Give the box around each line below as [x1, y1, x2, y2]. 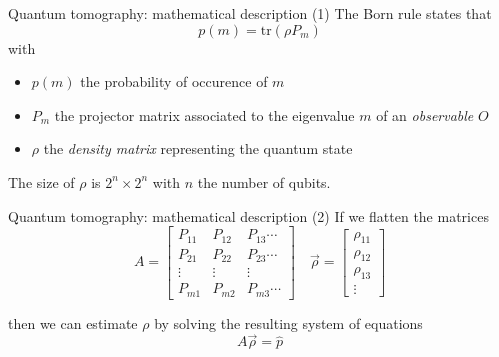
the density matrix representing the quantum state [43, 138, 353, 159]
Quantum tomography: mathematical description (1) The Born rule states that [8, 3, 492, 23]
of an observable [376, 104, 474, 125]
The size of [8, 171, 75, 192]
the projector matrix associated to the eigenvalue [54, 104, 355, 125]
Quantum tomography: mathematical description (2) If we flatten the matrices [8, 205, 489, 226]
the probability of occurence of [80, 71, 268, 92]
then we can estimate [8, 312, 138, 333]
